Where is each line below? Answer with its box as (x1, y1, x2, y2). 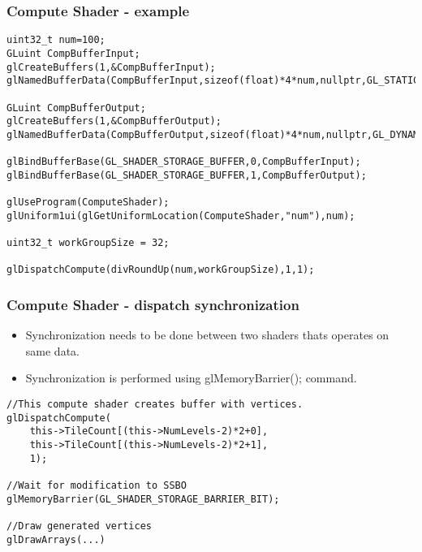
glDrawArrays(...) (6, 533, 105, 546)
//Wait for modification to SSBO (6, 479, 187, 491)
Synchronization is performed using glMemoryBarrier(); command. (25, 369, 357, 386)
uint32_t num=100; (6, 34, 105, 46)
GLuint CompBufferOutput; (6, 101, 146, 114)
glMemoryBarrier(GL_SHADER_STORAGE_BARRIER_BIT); (6, 493, 280, 505)
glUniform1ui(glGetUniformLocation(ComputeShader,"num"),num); (6, 209, 355, 222)
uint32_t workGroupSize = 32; (6, 237, 170, 249)
